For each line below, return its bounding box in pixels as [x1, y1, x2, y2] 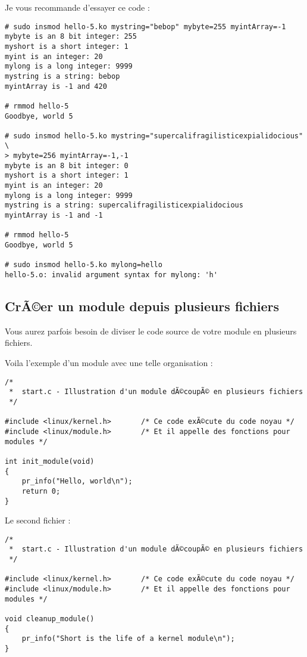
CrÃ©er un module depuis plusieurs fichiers [5, 297, 280, 315]
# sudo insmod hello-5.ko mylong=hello [5, 261, 162, 269]
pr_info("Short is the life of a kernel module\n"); [21, 634, 235, 643]
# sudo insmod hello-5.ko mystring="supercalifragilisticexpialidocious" [5, 131, 303, 140]
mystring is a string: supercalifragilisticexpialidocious [5, 201, 243, 210]
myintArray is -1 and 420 [5, 82, 107, 91]
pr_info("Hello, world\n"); [21, 477, 133, 486]
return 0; [21, 486, 61, 495]
